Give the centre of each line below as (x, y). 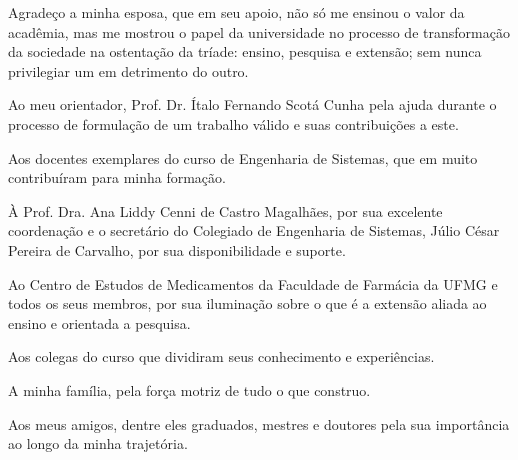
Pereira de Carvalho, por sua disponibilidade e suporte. (177, 249)
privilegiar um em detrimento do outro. (128, 70)
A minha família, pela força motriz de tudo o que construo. (189, 389)
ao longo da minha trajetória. (98, 443)
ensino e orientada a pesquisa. (99, 322)
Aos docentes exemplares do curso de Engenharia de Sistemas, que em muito (243, 157)
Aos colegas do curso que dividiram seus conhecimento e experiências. (221, 356)
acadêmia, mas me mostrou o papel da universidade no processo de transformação (259, 31)
